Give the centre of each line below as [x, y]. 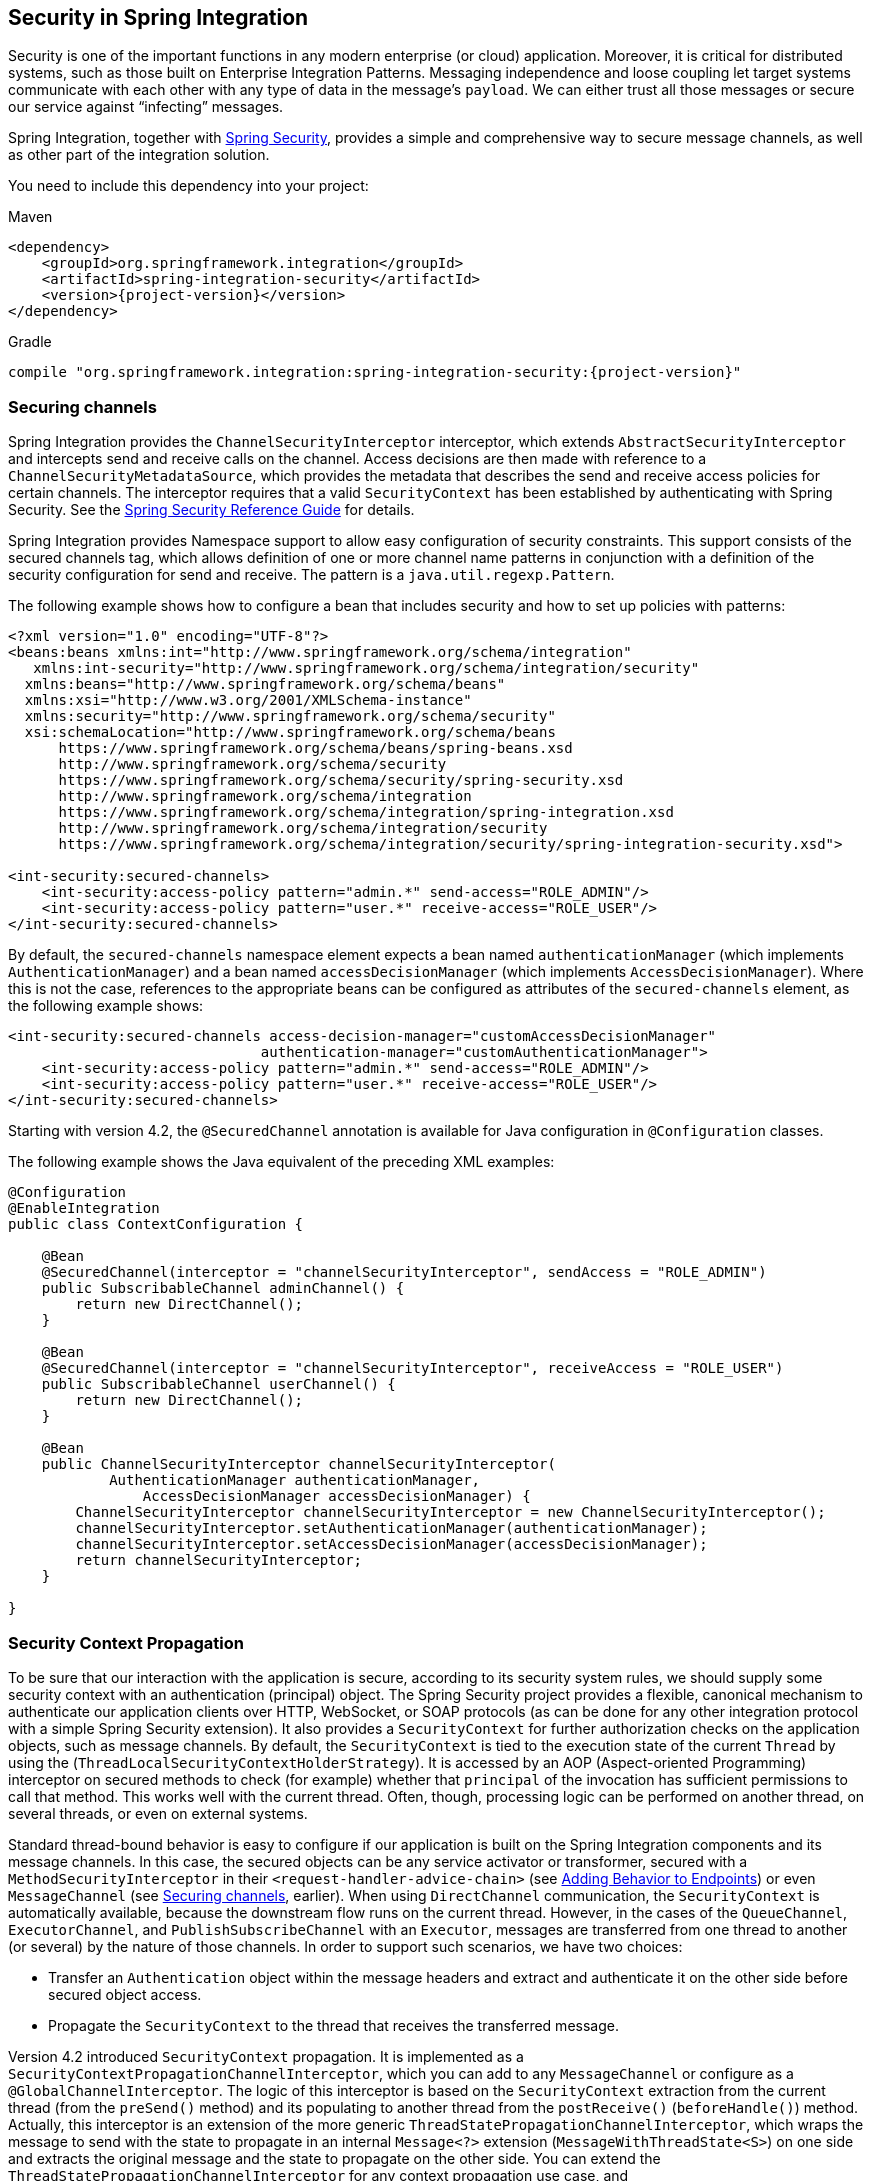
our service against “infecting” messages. [146, 107]
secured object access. [125, 1994]
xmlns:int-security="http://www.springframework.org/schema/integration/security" [366, 668]
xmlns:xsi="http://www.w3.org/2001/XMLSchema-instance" [248, 700]
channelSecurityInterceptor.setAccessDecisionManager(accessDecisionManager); [391, 1544]
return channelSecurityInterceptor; [219, 1560]
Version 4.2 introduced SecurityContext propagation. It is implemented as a [266, 2056]
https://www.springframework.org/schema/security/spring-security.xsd [341, 780]
